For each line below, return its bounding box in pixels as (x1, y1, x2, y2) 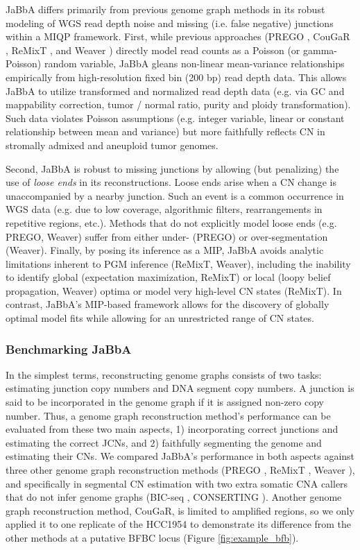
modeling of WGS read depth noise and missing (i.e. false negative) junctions (6, 15, 334, 30)
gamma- (303, 42, 337, 57)
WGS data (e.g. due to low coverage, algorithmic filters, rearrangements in (6, 202, 323, 216)
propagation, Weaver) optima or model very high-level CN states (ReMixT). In (6, 283, 342, 298)
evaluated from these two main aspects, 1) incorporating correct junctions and (6, 422, 338, 436)
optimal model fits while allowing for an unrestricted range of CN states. (6, 311, 314, 325)
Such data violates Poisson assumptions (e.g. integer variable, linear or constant (6, 110, 345, 125)
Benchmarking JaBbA (6, 340, 132, 357)
